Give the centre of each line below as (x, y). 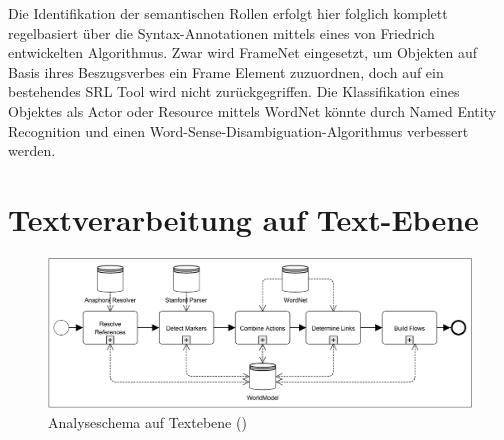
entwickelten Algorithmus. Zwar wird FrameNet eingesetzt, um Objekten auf (243, 52)
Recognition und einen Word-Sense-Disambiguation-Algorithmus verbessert (238, 130)
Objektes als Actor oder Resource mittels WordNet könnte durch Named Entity (252, 110)
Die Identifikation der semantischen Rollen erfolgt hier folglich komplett (228, 13)
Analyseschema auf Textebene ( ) (147, 421)
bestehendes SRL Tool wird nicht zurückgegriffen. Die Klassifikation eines (234, 91)
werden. (32, 150)
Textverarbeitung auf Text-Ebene (243, 218)
